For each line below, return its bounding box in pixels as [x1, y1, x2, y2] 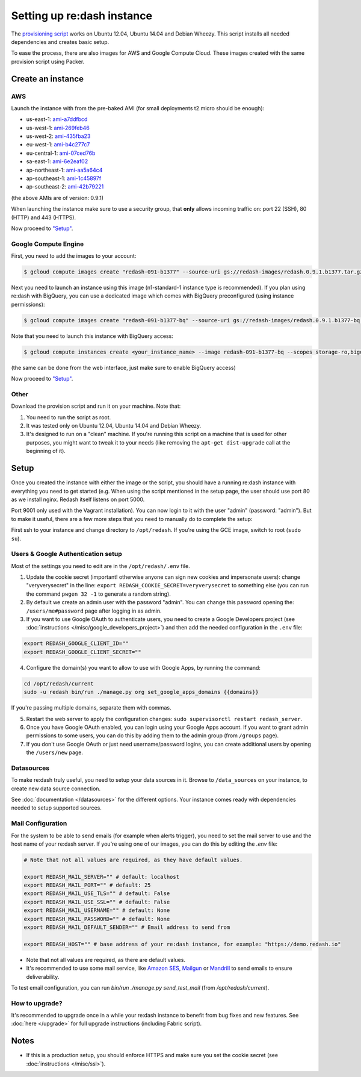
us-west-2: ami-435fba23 [26, 133, 91, 140]
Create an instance [11, 73, 84, 84]
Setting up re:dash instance [11, 9, 153, 22]
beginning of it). [26, 448, 66, 455]
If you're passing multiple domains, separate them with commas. [11, 704, 171, 711]
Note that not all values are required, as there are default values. [26, 956, 186, 963]
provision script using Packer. [11, 58, 85, 65]
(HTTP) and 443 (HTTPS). [11, 214, 76, 221]
